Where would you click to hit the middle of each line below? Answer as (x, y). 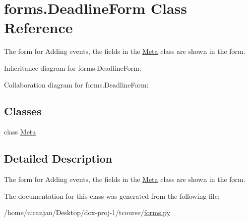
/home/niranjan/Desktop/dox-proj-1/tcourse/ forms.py (87, 212)
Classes (23, 111)
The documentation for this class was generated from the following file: (112, 196)
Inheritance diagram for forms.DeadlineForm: (73, 67)
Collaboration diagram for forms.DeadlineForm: (76, 84)
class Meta (20, 132)
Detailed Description (58, 158)
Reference (38, 27)
